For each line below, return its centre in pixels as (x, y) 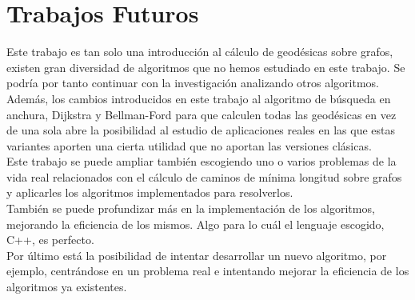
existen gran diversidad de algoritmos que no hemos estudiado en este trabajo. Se (206, 67)
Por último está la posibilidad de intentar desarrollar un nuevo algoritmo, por (197, 255)
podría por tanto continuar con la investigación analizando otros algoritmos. (193, 83)
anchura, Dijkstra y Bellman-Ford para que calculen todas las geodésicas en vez (202, 114)
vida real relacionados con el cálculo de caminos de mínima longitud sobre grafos (204, 176)
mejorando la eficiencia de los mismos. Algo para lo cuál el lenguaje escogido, (196, 224)
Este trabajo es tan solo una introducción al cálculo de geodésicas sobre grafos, (200, 52)
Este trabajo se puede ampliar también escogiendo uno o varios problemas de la (202, 161)
